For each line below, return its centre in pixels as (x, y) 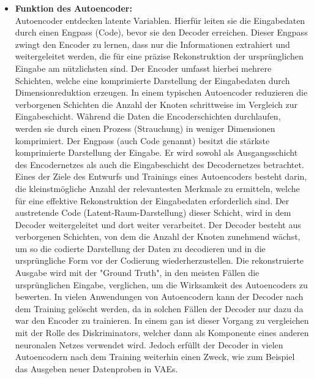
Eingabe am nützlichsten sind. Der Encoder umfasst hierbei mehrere (143, 68)
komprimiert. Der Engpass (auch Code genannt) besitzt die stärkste (142, 140)
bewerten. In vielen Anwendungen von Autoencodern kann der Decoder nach (159, 297)
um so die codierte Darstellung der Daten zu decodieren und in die (140, 248)
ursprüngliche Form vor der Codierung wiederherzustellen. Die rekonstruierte (159, 260)
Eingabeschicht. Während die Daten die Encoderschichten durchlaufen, (148, 116)
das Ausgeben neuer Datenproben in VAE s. (96, 368)
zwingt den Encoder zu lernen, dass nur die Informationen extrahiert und (152, 44)
